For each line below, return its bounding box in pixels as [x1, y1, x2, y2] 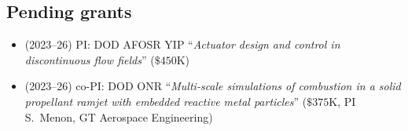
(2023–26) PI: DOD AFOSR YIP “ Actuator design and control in [24, 36, 340, 53]
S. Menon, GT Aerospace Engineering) [24, 108, 213, 125]
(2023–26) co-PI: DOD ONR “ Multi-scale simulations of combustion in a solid [24, 78, 401, 94]
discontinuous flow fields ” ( [24, 51, 155, 67]
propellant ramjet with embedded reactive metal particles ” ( [24, 93, 307, 109]
